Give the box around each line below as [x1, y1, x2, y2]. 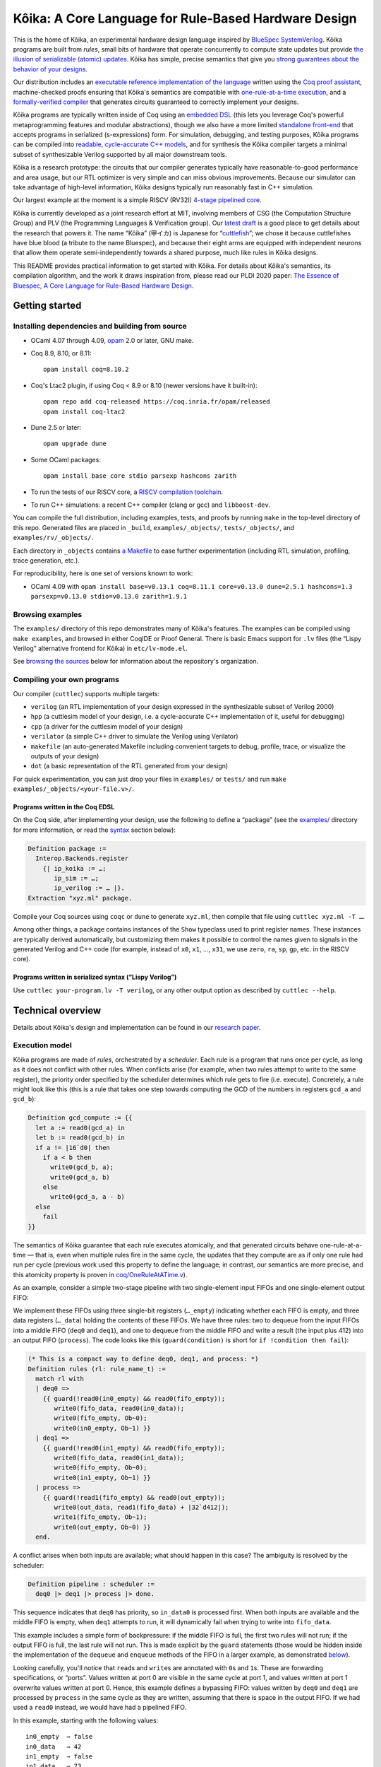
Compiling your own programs [13, 675, 120, 685]
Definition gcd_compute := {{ [28, 1114, 133, 1122]
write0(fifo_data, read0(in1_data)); [54, 1454, 185, 1462]
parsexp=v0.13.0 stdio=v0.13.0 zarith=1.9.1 [30, 592, 188, 601]
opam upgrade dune [43, 440, 107, 448]
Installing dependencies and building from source [13, 322, 187, 331]
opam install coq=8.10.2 [43, 365, 129, 374]
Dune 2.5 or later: [30, 423, 82, 432]
